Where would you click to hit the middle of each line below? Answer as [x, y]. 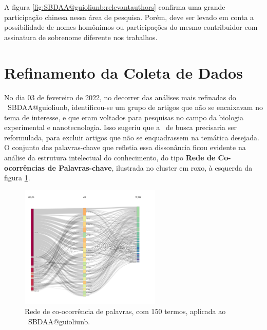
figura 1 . [17, 178]
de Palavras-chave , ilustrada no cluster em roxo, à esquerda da [150, 167]
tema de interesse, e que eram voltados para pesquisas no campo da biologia [124, 117]
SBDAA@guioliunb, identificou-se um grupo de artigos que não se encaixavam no [135, 107]
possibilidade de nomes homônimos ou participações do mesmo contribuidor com [131, 27]
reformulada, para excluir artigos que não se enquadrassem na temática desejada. [132, 137]
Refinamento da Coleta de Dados [123, 72]
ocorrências [25, 167]
